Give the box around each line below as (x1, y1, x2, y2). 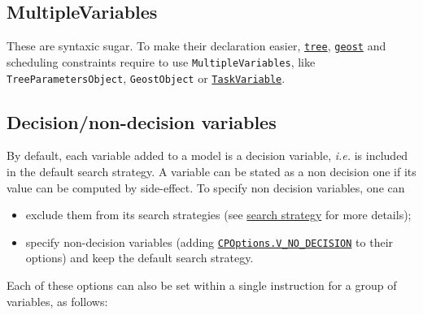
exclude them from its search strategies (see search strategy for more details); (25, 206, 412, 223)
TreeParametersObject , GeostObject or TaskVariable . (7, 69, 286, 86)
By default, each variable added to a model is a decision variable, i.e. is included (7, 147, 408, 164)
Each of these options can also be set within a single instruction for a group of (7, 277, 397, 293)
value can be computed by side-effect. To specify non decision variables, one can (7, 179, 405, 196)
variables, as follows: (7, 292, 108, 309)
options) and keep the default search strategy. (25, 249, 254, 266)
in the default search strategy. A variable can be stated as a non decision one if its (7, 162, 416, 179)
